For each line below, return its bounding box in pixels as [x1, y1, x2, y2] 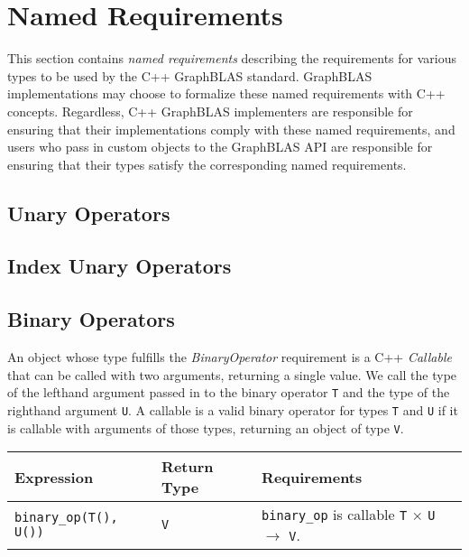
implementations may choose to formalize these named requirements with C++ [7, 84, 446, 103]
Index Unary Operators [7, 252, 232, 280]
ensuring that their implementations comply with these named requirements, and [7, 119, 455, 138]
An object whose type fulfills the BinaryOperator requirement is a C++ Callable [7, 348, 452, 367]
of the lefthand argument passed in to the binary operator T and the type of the [7, 383, 450, 402]
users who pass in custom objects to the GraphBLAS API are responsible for [7, 137, 433, 156]
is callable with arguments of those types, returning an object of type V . [7, 418, 404, 437]
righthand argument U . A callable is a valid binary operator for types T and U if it [7, 400, 458, 419]
